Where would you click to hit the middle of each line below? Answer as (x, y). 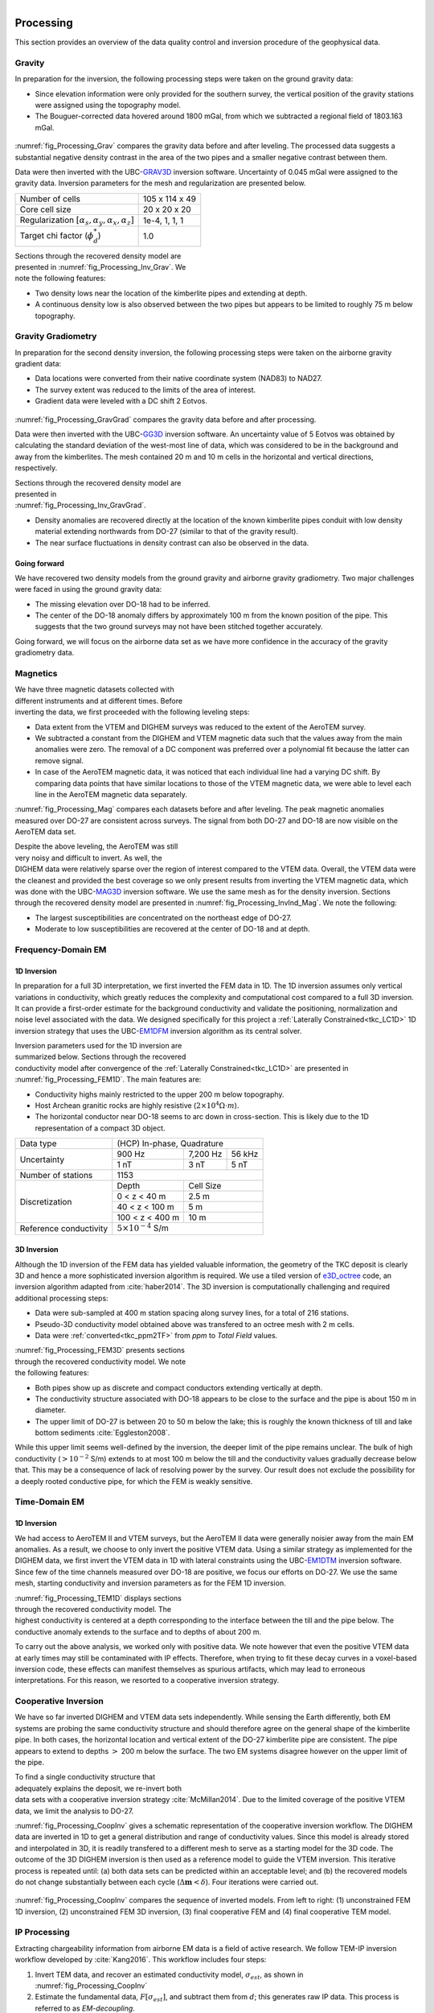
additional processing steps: (61, 1298)
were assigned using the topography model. (108, 105)
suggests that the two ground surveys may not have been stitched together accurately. (179, 626)
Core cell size (45, 209)
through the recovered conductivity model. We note (100, 1362)
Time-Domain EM (49, 1502)
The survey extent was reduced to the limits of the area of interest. (145, 390)
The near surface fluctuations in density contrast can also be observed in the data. (172, 543)
